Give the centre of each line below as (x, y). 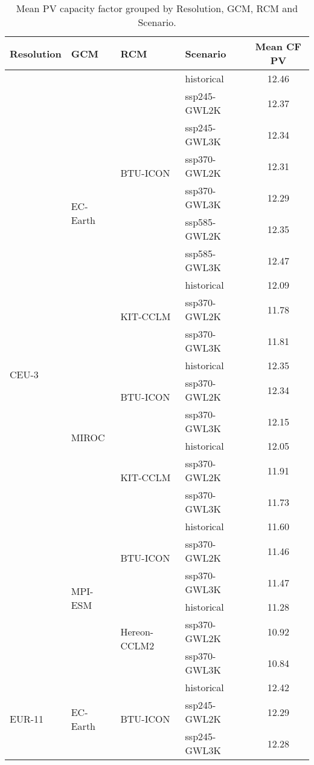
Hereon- (137, 631)
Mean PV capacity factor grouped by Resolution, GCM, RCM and (157, 8)
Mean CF (278, 46)
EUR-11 (27, 719)
